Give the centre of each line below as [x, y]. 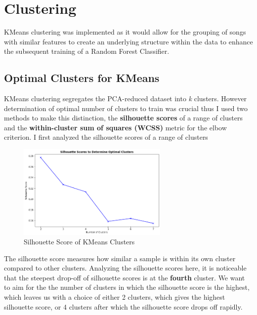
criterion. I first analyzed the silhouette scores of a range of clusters [106, 137]
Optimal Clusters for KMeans [82, 78]
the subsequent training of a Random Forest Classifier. [87, 51]
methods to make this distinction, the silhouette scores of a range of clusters [123, 118]
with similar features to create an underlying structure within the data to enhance [128, 41]
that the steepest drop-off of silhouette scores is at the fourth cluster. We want [125, 277]
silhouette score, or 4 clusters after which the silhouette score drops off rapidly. [123, 306]
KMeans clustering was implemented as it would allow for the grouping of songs [125, 32]
